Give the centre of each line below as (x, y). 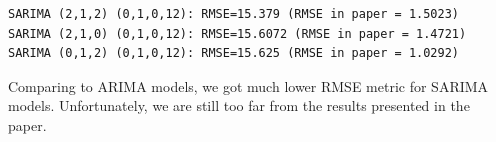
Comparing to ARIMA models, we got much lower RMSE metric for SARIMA (248, 85)
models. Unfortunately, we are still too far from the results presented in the (239, 105)
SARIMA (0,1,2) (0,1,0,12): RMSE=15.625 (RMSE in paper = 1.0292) (234, 53)
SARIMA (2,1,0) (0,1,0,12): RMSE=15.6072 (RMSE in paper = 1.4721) (237, 33)
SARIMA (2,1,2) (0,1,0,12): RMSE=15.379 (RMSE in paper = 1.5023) (234, 14)
